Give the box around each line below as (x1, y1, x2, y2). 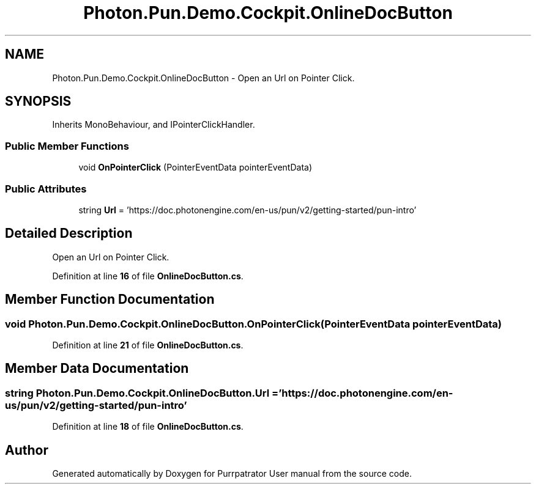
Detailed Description (5, 226, 133, 241)
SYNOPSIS (5, 94, 72, 109)
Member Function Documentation (5, 292, 215, 307)
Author (5, 442, 48, 458)
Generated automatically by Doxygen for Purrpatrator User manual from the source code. (52, 468, 412, 479)
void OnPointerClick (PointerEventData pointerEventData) (78, 162, 312, 173)
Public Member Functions (5, 139, 129, 152)
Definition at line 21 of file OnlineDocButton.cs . (52, 340, 244, 350)
